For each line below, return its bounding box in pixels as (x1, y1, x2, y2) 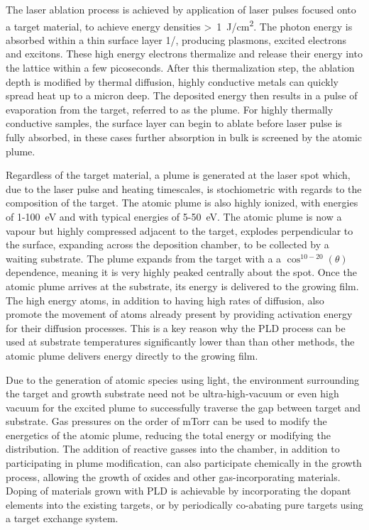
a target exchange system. (6, 511, 119, 526)
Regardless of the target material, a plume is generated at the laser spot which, (6, 167, 351, 182)
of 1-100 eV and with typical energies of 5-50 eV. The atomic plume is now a (6, 209, 342, 223)
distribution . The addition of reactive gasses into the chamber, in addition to (6, 441, 340, 456)
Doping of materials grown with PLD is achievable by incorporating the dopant (6, 483, 351, 498)
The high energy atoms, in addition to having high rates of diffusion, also (6, 292, 324, 307)
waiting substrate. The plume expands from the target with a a (6, 250, 282, 265)
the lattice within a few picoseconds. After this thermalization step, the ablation (6, 60, 355, 75)
